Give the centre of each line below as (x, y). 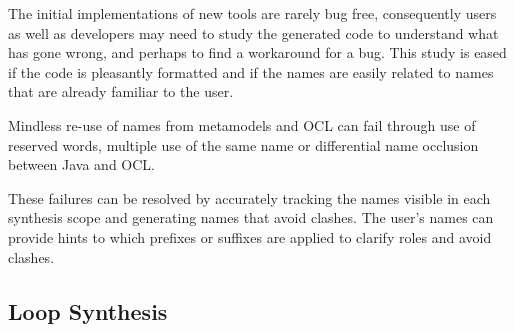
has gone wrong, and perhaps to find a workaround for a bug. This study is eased (257, 52)
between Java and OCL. (81, 164)
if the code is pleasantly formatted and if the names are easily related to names (251, 71)
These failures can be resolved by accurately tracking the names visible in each (249, 197)
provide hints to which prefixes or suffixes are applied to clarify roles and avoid (250, 236)
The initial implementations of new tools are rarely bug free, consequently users (252, 13)
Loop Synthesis (88, 310)
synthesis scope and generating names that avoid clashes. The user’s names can (251, 217)
